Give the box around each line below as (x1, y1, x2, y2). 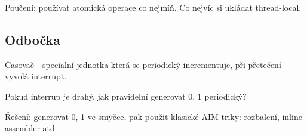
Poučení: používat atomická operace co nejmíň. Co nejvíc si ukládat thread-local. (5, 1, 302, 13)
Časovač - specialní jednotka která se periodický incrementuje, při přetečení (5, 58, 281, 70)
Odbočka (5, 30, 60, 48)
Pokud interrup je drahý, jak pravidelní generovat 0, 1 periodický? (5, 89, 247, 102)
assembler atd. (5, 122, 57, 134)
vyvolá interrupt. (5, 70, 67, 82)
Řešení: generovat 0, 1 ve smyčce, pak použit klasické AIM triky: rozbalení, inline (5, 110, 302, 122)
